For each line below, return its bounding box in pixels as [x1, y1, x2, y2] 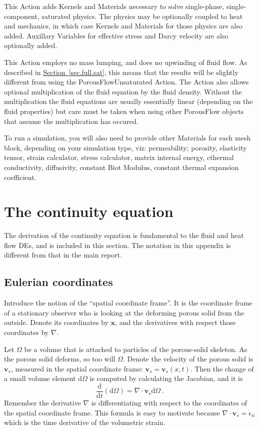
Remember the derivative [4, 397, 81, 408]
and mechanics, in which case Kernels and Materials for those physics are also [4, 20, 242, 31]
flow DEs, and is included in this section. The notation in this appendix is [4, 239, 231, 250]
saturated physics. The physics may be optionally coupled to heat [41, 10, 243, 21]
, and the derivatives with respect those [115, 317, 236, 327]
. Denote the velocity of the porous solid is [122, 353, 253, 364]
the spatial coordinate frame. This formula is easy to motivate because [4, 407, 220, 417]
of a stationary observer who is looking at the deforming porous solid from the [4, 307, 244, 317]
